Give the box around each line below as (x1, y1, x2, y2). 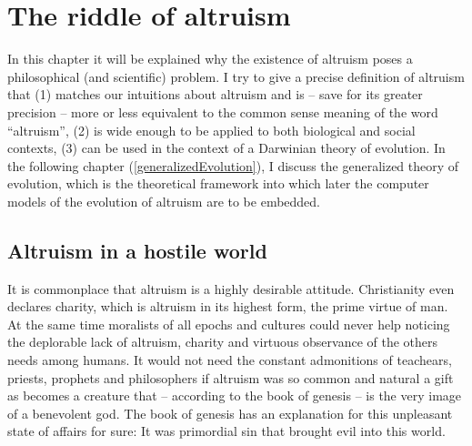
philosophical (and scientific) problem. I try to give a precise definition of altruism (7, 66, 465, 86)
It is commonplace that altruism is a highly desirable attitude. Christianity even (7, 279, 455, 298)
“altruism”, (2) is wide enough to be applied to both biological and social (7, 120, 416, 139)
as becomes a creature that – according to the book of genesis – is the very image (7, 386, 462, 405)
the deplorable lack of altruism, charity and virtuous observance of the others (7, 332, 438, 351)
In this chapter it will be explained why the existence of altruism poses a (7, 49, 413, 68)
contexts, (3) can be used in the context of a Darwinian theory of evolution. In (7, 138, 446, 157)
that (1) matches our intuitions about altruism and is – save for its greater (7, 85, 423, 104)
